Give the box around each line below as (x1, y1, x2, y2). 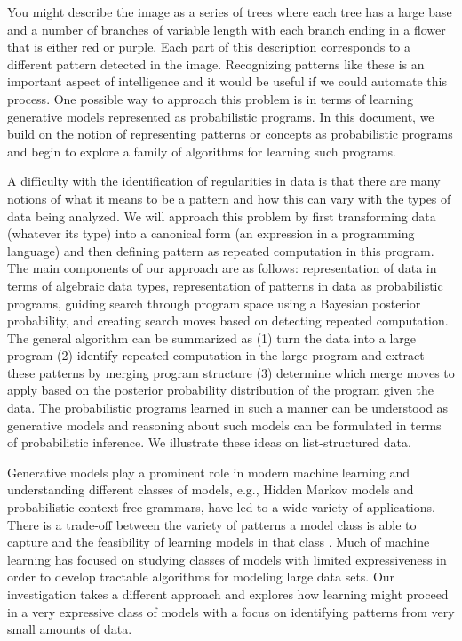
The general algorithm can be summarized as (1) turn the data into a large (7, 328, 416, 347)
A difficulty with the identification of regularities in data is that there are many (7, 172, 441, 190)
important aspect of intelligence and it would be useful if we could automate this (7, 72, 447, 91)
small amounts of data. (7, 620, 132, 638)
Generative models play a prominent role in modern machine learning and (7, 462, 410, 481)
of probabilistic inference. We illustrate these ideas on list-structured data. (7, 433, 411, 452)
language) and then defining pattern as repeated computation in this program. (7, 241, 434, 260)
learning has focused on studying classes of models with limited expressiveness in (7, 549, 447, 568)
